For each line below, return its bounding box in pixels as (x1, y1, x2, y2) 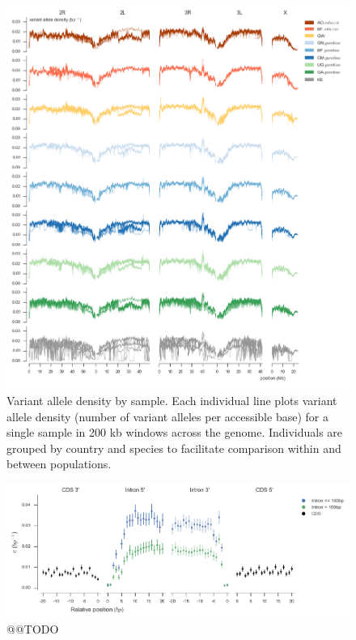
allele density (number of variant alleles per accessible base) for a (6, 407, 328, 425)
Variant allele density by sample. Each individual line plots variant (6, 392, 337, 409)
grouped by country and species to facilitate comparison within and (6, 439, 341, 456)
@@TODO (6, 620, 59, 637)
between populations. (6, 455, 112, 472)
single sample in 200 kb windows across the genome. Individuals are (6, 424, 343, 441)
